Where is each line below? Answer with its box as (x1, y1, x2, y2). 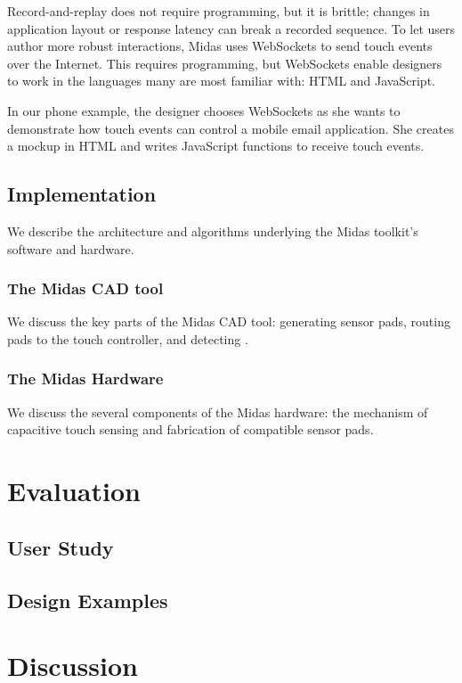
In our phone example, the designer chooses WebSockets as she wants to (7, 101, 401, 119)
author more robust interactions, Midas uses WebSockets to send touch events (7, 37, 433, 55)
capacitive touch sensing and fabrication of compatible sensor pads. (7, 420, 374, 439)
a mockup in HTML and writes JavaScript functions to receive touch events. (7, 136, 425, 155)
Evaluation (7, 473, 141, 509)
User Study (7, 533, 114, 561)
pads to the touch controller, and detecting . (7, 329, 248, 348)
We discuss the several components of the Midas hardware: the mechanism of (7, 402, 428, 421)
